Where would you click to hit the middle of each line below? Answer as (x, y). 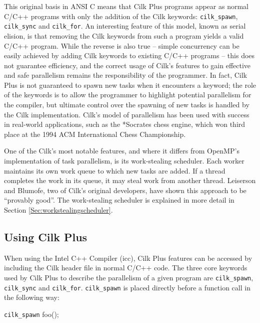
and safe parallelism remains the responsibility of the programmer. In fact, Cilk (125, 75)
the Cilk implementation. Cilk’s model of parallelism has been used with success (127, 114)
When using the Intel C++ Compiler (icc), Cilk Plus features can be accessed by (128, 258)
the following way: (32, 297)
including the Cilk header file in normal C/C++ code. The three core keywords (126, 268)
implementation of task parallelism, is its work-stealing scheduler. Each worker (124, 161)
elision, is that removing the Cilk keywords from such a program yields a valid (124, 35)
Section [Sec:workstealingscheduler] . (58, 210)
